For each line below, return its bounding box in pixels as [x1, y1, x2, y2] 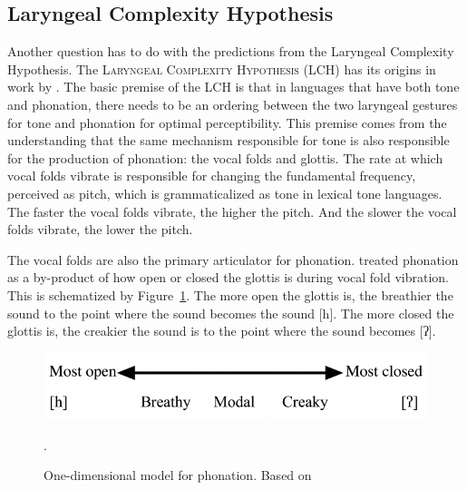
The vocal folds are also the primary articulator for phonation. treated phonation [7, 250, 459, 269]
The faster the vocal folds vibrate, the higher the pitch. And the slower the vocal [7, 201, 457, 220]
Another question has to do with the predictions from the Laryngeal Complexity [7, 42, 454, 61]
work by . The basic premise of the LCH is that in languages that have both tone [7, 77, 460, 96]
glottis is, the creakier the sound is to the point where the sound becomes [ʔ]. [7, 321, 436, 340]
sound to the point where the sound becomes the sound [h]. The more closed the [7, 303, 454, 322]
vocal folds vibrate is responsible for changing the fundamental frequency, [7, 166, 416, 185]
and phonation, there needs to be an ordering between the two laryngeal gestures [7, 94, 458, 113]
